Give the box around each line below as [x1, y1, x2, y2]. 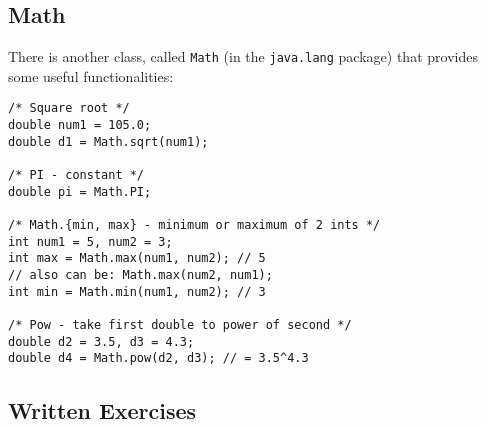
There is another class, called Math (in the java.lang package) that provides [8, 46, 478, 67]
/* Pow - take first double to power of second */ [8, 317, 352, 332]
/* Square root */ [8, 101, 130, 116]
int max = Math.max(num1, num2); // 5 [8, 251, 266, 266]
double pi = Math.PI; [8, 184, 152, 199]
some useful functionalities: [8, 65, 174, 86]
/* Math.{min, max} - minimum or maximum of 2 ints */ [8, 218, 381, 233]
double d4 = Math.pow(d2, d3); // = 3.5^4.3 [8, 351, 309, 366]
